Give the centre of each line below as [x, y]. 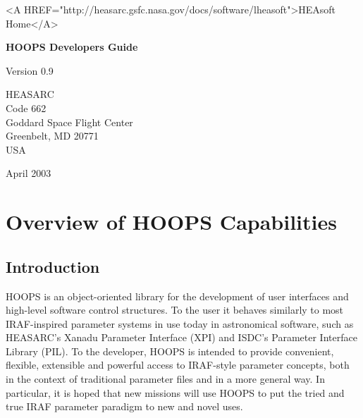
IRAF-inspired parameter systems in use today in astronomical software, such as [180, 323]
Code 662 [26, 107]
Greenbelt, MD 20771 [52, 136]
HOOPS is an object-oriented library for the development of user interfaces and [177, 296]
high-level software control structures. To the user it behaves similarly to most [175, 310]
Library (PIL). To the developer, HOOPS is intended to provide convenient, [170, 351]
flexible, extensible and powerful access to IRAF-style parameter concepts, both [178, 365]
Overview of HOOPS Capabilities [171, 222]
